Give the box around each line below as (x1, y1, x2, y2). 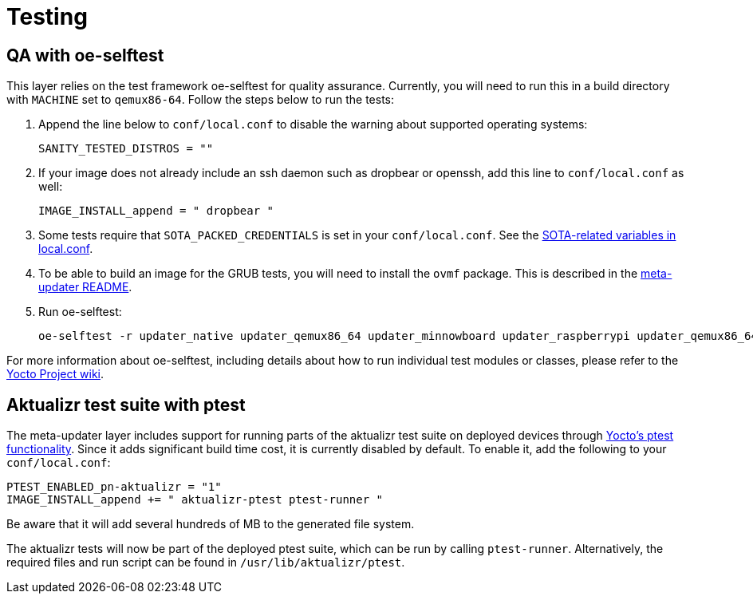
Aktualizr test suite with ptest (6, 394, 246, 415)
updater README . (38, 280, 132, 294)
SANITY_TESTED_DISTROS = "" (38, 142, 214, 156)
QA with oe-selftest (6, 45, 164, 65)
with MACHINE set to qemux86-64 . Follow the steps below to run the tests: (6, 93, 395, 107)
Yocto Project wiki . (6, 367, 104, 381)
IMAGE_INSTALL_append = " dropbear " (38, 204, 274, 218)
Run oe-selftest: (38, 305, 122, 319)
